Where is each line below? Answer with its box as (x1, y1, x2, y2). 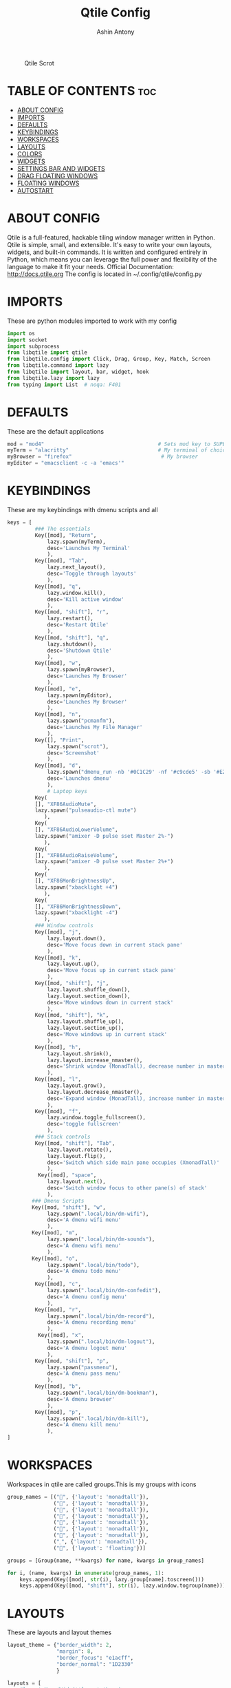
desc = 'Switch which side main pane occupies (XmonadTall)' (47, 1159, 220, 1166)
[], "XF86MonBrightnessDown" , (34, 903, 122, 910)
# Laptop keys (47, 788, 88, 794)
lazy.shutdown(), (47, 640, 97, 648)
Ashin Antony (96, 28, 135, 36)
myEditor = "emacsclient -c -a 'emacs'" (7, 460, 125, 467)
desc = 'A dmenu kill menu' (47, 1422, 122, 1428)
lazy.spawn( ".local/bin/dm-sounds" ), (47, 1236, 155, 1243)
